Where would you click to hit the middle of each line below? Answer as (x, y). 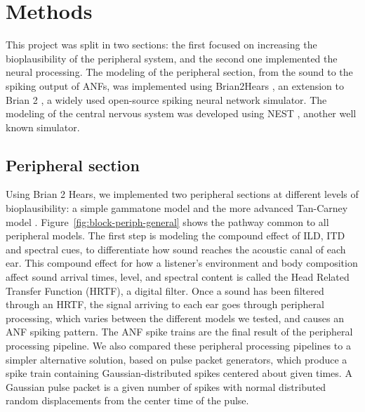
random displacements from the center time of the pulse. (127, 400)
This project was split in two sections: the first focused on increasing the (161, 45)
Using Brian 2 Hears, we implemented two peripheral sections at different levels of (182, 194)
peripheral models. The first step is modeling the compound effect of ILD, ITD (175, 235)
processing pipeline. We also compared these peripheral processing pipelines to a (178, 346)
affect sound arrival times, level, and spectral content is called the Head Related (178, 277)
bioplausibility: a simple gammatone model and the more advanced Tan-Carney (177, 208)
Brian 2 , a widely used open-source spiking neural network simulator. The (166, 99)
